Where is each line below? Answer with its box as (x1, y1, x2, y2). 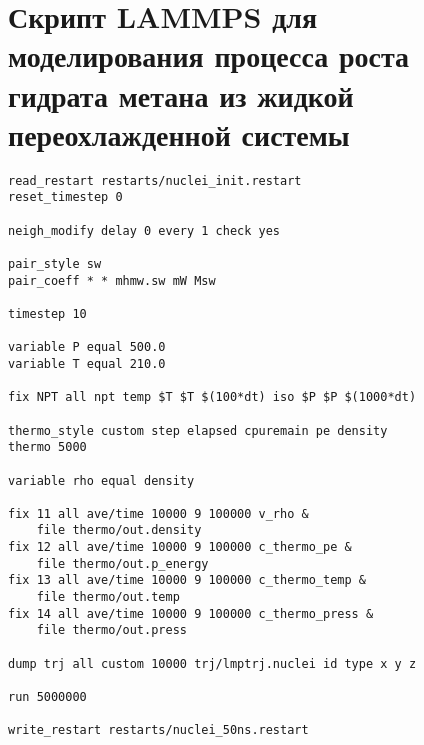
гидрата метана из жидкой (8, 74, 354, 115)
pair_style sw (8, 256, 102, 271)
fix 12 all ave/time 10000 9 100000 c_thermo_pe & (8, 540, 352, 555)
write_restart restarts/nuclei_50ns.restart (8, 723, 309, 738)
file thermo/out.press (36, 623, 187, 638)
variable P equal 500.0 (8, 340, 166, 355)
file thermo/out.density (36, 523, 202, 538)
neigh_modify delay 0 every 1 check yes (8, 223, 281, 238)
